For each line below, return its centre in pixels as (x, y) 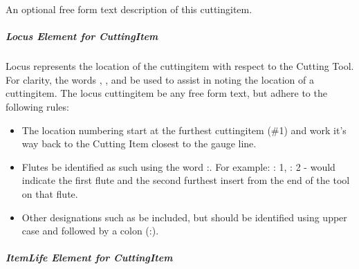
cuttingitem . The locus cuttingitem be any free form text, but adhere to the (166, 93)
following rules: (37, 106)
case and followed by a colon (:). (90, 231)
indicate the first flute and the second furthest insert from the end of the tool (186, 180)
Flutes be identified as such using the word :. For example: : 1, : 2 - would (178, 166)
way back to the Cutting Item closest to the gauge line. (139, 143)
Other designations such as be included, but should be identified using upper (184, 217)
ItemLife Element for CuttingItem (89, 258)
